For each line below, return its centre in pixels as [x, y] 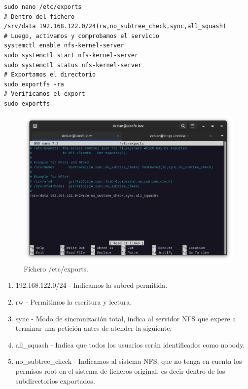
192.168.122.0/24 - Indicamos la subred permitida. [91, 285]
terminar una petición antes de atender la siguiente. [94, 328]
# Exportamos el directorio [50, 75]
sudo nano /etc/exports [43, 7]
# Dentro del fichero [39, 17]
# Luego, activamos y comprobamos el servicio [82, 36]
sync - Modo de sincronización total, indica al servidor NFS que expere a [126, 318]
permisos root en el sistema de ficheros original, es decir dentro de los [120, 371]
